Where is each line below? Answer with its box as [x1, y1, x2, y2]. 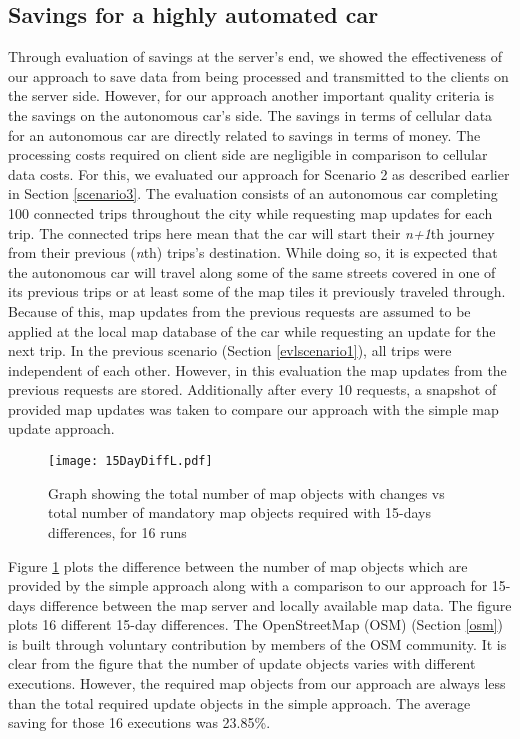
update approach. [8, 418, 115, 439]
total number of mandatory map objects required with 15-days [48, 502, 431, 523]
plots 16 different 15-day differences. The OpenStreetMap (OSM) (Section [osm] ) [8, 614, 504, 635]
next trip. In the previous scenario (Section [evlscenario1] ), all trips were [8, 340, 452, 361]
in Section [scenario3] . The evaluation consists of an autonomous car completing [8, 183, 498, 204]
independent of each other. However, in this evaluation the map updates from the [8, 359, 507, 380]
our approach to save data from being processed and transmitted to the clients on [8, 65, 509, 86]
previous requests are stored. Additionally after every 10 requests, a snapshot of [8, 379, 497, 400]
